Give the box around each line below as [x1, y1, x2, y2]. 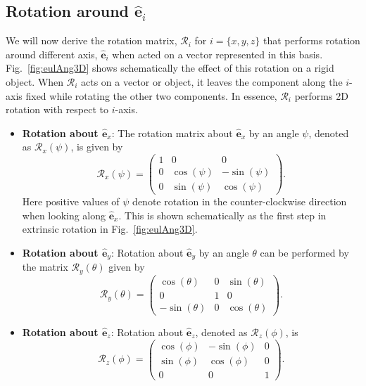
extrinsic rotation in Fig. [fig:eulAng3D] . [22, 221, 198, 236]
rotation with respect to [6, 102, 108, 117]
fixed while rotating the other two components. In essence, [25, 88, 277, 103]
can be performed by [260, 245, 349, 259]
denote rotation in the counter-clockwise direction [132, 194, 347, 209]
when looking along [22, 207, 106, 222]
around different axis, [6, 46, 98, 61]
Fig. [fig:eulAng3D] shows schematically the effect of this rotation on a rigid [6, 60, 334, 75]
